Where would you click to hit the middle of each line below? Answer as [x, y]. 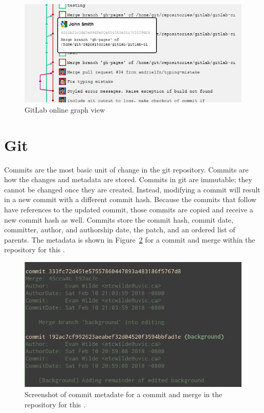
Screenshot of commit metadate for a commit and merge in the [123, 394]
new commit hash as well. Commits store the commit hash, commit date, [119, 219]
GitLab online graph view [65, 109]
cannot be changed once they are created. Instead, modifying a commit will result [132, 189]
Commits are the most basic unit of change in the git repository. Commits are [126, 169]
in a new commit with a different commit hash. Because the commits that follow [130, 199]
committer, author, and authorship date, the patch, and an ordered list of [120, 230]
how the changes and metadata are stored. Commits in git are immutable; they [128, 179]
